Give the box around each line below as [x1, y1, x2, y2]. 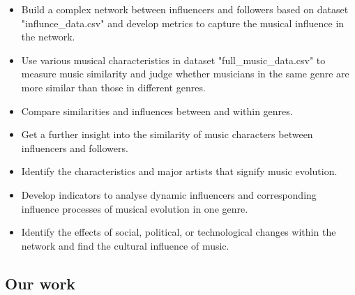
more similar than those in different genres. [21, 80, 206, 94]
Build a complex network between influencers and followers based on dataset [21, 2, 349, 16]
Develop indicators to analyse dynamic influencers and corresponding [21, 187, 317, 202]
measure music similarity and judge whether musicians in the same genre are [21, 66, 349, 81]
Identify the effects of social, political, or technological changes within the [21, 225, 336, 239]
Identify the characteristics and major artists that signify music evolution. [21, 164, 338, 179]
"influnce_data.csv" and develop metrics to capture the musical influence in [21, 15, 345, 30]
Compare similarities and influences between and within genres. [21, 103, 293, 118]
